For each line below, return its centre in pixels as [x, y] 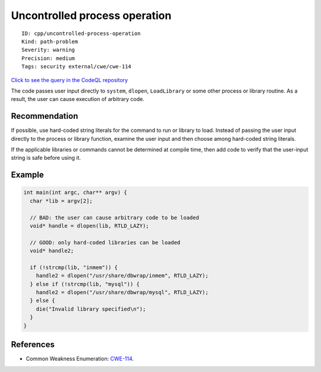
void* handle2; [52, 251]
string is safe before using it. [46, 158]
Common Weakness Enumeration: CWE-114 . [80, 359]
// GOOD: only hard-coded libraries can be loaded [105, 242]
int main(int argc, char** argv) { [75, 193]
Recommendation [45, 116]
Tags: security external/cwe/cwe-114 [77, 67]
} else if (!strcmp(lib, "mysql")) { [85, 284]
